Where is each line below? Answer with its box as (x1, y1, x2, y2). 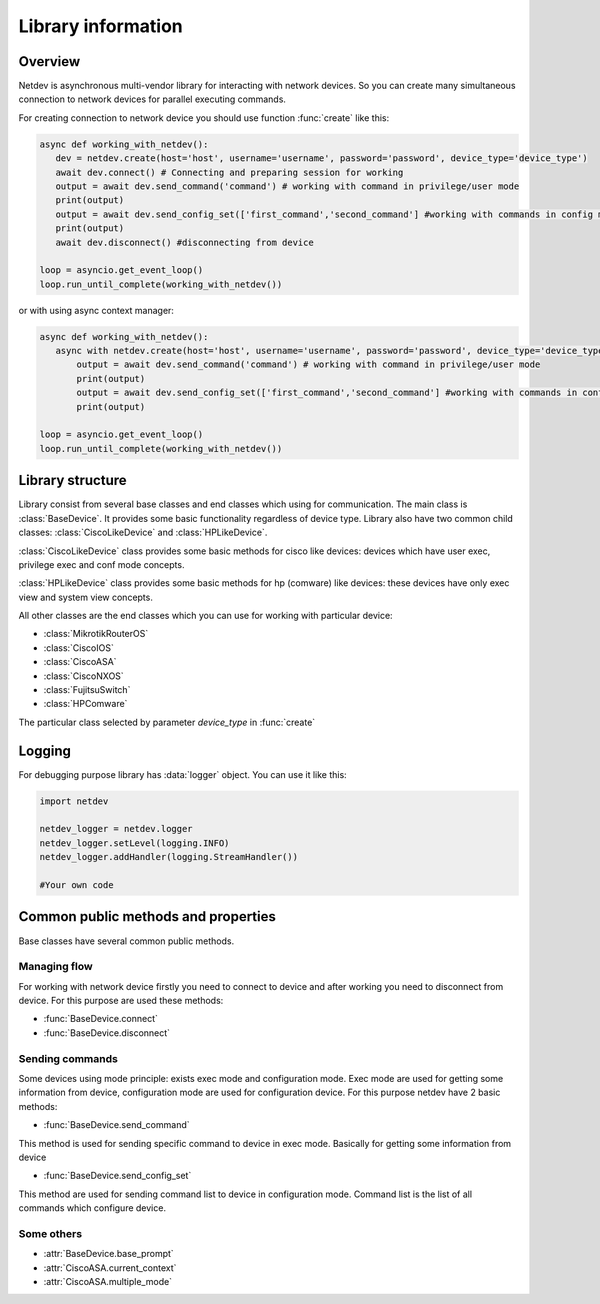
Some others (18, 1226, 83, 1240)
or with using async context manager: (18, 304, 175, 316)
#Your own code (39, 880, 114, 891)
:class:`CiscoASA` (43, 656, 117, 668)
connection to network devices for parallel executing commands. (18, 93, 287, 105)
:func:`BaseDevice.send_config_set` (43, 1170, 192, 1182)
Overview (18, 53, 81, 70)
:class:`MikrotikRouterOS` (43, 628, 149, 640)
